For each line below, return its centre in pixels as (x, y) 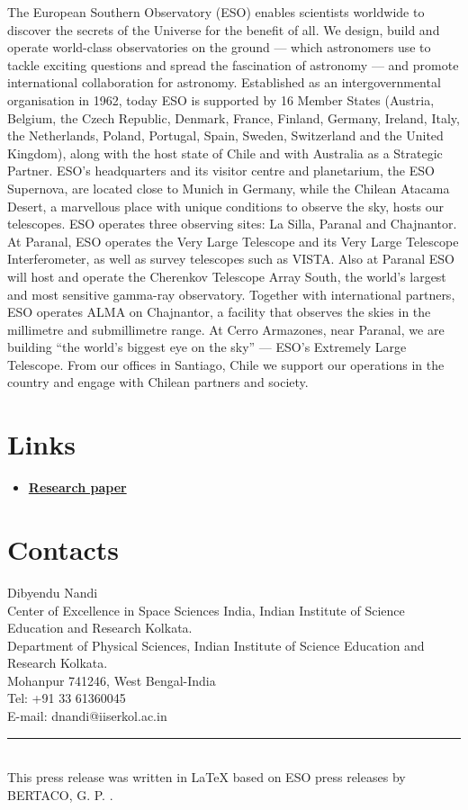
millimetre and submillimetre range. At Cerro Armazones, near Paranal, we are (226, 329)
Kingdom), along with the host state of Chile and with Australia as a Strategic (225, 153)
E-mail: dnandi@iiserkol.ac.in (87, 716)
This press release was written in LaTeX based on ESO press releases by (207, 777)
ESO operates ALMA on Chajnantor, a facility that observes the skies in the (219, 312)
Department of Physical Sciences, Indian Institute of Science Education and (216, 645)
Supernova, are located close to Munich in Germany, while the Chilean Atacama (229, 188)
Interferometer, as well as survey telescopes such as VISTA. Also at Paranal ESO (231, 259)
